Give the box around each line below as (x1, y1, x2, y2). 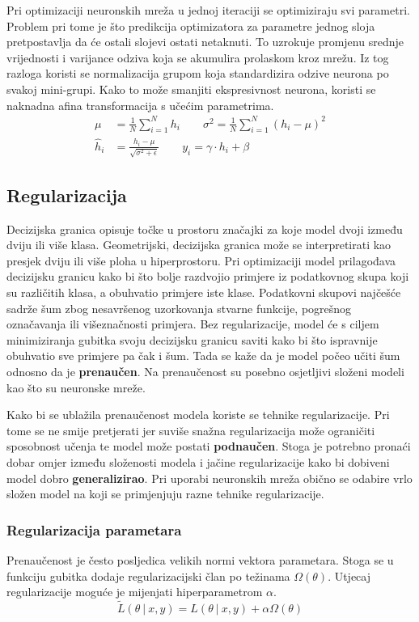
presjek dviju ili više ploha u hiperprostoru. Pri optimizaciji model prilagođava (6, 252, 396, 269)
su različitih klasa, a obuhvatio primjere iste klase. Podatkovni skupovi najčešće (6, 284, 401, 301)
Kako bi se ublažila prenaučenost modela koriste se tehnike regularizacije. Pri (6, 406, 390, 423)
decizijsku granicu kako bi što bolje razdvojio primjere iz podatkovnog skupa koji (6, 268, 409, 285)
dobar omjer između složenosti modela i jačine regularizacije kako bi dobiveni (6, 453, 390, 470)
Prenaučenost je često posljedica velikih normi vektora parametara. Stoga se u (6, 551, 394, 568)
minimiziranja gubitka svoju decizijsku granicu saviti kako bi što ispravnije (6, 331, 378, 348)
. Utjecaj (328, 567, 371, 584)
